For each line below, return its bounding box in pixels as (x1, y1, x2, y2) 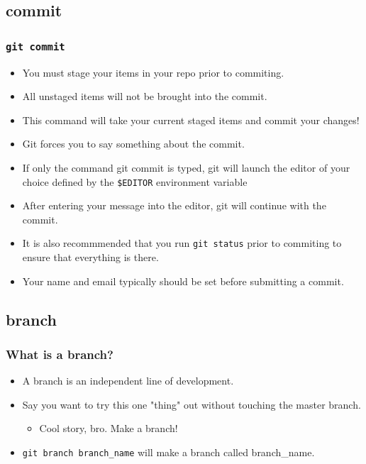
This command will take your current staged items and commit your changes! (22, 112, 360, 127)
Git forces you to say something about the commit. (22, 136, 245, 151)
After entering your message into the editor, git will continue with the (22, 198, 326, 213)
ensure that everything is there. (22, 250, 159, 265)
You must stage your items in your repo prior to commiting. (22, 65, 284, 79)
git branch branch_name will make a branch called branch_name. (22, 445, 315, 459)
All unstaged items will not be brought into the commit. (22, 89, 267, 104)
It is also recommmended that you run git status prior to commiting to (22, 236, 342, 250)
